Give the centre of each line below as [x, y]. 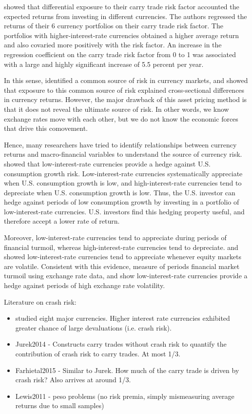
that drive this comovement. [46, 128]
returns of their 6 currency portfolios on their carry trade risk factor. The [114, 26]
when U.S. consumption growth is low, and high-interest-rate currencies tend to [123, 183]
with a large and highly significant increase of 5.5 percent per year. [104, 64]
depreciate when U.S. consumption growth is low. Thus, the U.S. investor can [120, 192]
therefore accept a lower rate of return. [62, 221]
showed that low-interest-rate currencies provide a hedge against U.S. [107, 163]
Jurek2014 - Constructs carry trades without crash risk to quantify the [121, 344]
